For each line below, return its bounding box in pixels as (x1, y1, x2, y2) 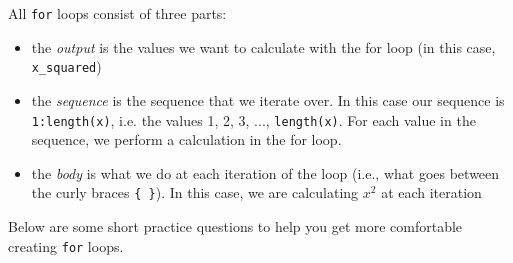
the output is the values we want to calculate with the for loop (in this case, (31, 36, 496, 57)
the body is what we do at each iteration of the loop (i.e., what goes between (31, 162, 500, 183)
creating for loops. (8, 235, 124, 256)
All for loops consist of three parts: (8, 3, 227, 23)
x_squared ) (31, 56, 102, 77)
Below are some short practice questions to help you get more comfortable (8, 216, 463, 236)
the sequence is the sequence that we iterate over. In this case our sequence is (31, 89, 505, 110)
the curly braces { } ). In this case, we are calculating (31, 182, 359, 203)
